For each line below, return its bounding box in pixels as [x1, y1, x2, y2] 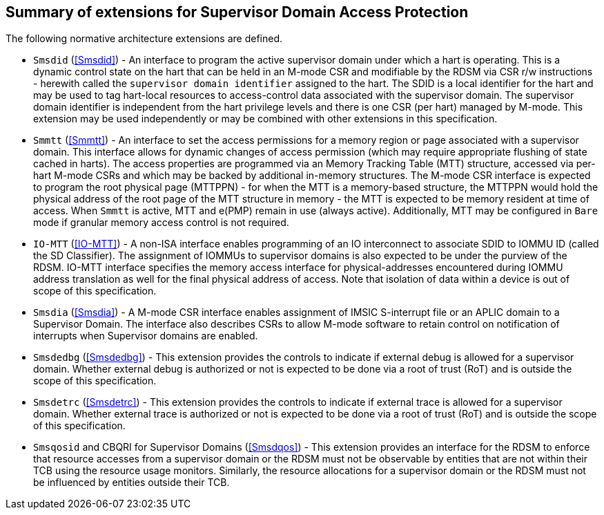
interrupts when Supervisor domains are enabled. [33, 330, 258, 342]
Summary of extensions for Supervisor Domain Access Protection [6, 3, 469, 21]
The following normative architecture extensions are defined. [6, 32, 283, 45]
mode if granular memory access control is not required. [33, 216, 289, 229]
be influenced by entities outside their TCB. [33, 476, 230, 489]
